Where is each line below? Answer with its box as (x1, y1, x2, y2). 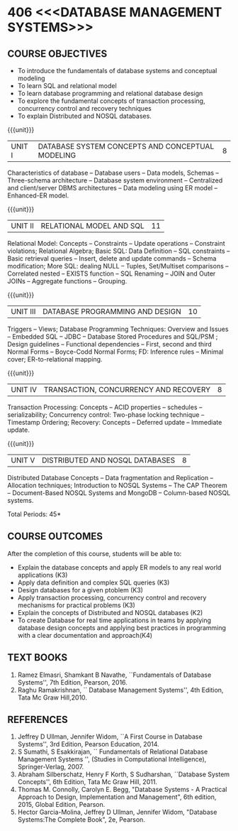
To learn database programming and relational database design (17, 89, 203, 97)
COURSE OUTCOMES (7, 531, 103, 543)
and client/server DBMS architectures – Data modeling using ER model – (7, 184, 218, 192)
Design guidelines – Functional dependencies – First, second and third (7, 340, 212, 348)
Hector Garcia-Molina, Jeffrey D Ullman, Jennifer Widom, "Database (17, 808, 217, 817)
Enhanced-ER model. (7, 191, 69, 200)
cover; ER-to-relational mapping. (7, 355, 103, 363)
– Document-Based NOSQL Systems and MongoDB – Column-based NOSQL (7, 489, 231, 497)
